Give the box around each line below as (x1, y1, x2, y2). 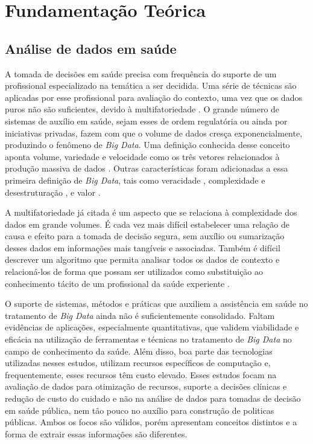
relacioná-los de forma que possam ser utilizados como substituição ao (5, 265, 264, 278)
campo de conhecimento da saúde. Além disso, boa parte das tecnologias (5, 344, 273, 357)
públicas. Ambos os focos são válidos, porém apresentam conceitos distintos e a (5, 416, 297, 428)
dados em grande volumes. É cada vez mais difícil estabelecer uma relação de (5, 217, 289, 230)
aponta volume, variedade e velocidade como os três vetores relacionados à (5, 150, 280, 162)
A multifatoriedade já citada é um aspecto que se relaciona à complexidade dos (5, 206, 297, 219)
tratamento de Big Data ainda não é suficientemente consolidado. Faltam (5, 309, 275, 321)
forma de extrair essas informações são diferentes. (5, 427, 188, 440)
